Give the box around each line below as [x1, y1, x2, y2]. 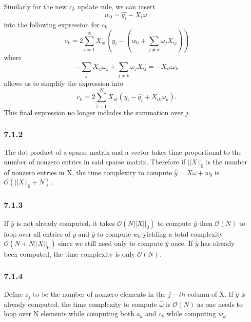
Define [4, 289, 23, 299]
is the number [206, 157, 248, 167]
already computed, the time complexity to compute [4, 299, 157, 309]
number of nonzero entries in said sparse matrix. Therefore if [4, 157, 186, 167]
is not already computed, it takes [16, 218, 115, 228]
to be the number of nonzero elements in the [33, 289, 166, 299]
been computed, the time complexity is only [4, 249, 135, 259]
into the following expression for [4, 19, 99, 29]
